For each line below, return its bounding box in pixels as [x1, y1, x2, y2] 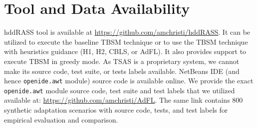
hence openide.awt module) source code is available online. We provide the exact [4, 75, 254, 86]
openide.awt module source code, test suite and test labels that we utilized [4, 85, 235, 95]
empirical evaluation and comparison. [4, 114, 118, 125]
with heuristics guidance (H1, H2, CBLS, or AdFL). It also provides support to [4, 46, 247, 57]
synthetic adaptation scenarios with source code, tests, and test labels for [4, 105, 228, 115]
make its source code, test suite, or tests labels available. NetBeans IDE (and [4, 65, 240, 76]
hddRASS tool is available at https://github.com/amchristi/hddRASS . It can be [4, 27, 251, 37]
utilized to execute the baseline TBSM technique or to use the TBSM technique [4, 36, 248, 47]
